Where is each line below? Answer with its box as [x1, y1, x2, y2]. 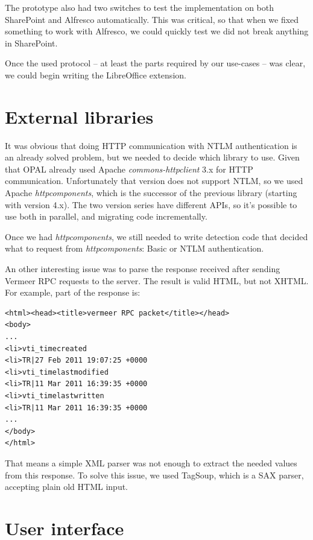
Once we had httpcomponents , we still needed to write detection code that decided [5, 230, 308, 243]
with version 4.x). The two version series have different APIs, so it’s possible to [5, 198, 297, 211]
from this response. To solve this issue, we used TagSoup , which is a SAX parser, [5, 468, 304, 481]
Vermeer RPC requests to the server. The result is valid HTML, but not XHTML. [5, 274, 309, 287]
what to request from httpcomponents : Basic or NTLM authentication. [5, 242, 264, 255]
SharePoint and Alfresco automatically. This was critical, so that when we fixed [5, 13, 299, 25]
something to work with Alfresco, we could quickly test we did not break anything [5, 25, 309, 37]
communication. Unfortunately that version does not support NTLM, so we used [5, 174, 303, 187]
